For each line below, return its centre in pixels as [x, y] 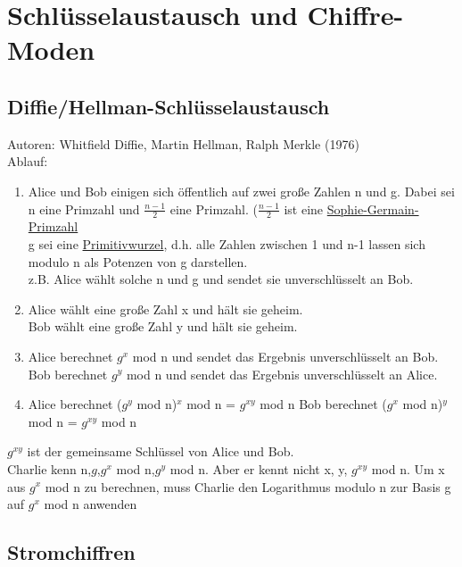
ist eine [304, 208]
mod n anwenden [91, 504]
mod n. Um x [408, 468]
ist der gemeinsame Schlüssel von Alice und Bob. [161, 451]
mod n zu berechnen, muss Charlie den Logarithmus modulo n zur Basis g [248, 486]
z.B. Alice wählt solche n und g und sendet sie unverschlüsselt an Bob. [221, 279]
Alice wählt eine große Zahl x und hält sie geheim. [165, 309]
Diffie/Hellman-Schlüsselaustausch [169, 106]
